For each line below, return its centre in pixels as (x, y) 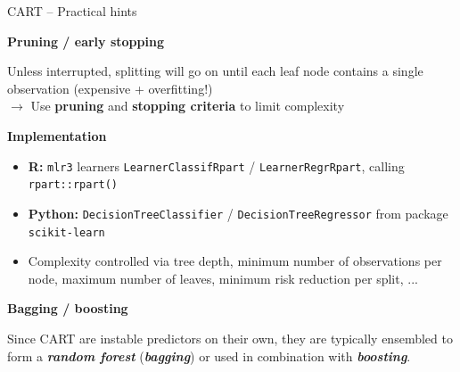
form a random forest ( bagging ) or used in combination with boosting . (209, 355)
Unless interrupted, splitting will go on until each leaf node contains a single (215, 71)
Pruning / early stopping (86, 41)
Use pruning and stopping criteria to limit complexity (188, 106)
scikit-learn (66, 232)
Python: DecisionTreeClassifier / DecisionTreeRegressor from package (238, 213)
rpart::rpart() (73, 185)
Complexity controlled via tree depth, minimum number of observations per (235, 261)
